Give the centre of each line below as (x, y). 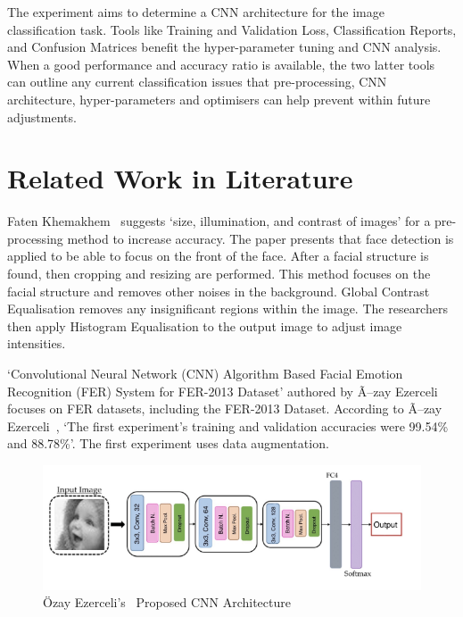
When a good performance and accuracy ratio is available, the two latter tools (221, 64)
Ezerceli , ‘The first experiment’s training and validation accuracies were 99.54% (228, 425)
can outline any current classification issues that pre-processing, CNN (197, 82)
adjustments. (42, 117)
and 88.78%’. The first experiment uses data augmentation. (168, 443)
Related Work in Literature (180, 178)
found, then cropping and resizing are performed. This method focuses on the (219, 274)
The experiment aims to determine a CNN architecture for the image (196, 12)
